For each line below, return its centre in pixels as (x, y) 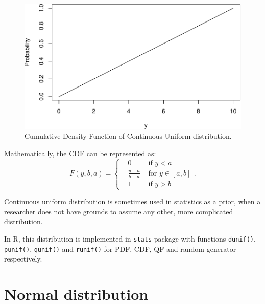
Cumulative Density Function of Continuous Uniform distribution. (128, 136)
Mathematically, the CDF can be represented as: (80, 153)
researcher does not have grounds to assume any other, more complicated (119, 211)
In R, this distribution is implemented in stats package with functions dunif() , (130, 238)
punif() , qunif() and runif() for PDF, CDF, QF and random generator (120, 248)
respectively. (23, 259)
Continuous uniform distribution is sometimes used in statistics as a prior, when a (132, 201)
